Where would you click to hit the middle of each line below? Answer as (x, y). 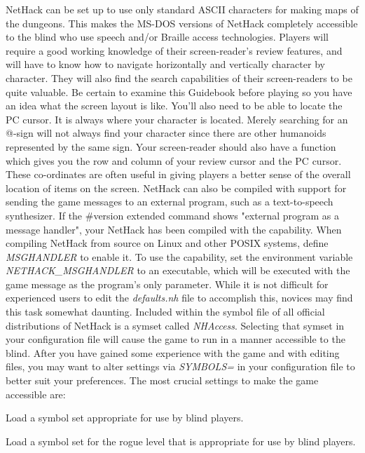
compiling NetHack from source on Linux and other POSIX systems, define (167, 243)
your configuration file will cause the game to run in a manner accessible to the (175, 339)
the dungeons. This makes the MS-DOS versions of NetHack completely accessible (182, 23)
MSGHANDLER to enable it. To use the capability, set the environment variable (179, 256)
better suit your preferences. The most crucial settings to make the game (162, 380)
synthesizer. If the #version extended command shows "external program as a (173, 215)
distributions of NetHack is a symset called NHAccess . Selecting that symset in (175, 325)
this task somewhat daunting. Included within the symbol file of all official (165, 312)
